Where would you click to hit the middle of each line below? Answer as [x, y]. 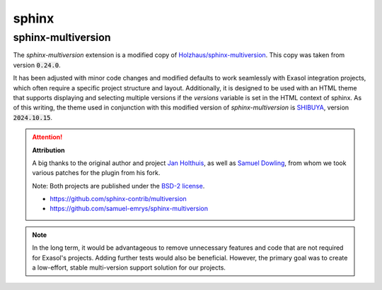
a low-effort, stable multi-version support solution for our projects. [129, 267]
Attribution [48, 150]
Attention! [47, 137]
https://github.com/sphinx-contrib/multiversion [118, 199]
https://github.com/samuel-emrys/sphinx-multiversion [129, 209]
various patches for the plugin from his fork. [96, 173]
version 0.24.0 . [37, 65]
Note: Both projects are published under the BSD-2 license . [118, 186]
